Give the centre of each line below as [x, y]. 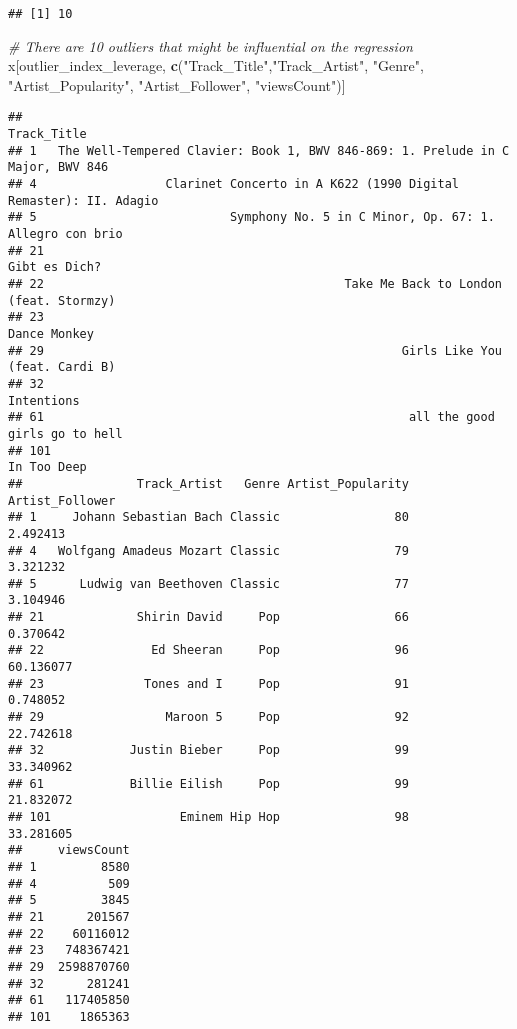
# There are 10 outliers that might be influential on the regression [210, 45]
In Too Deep [47, 467]
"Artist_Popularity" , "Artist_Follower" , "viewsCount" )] [177, 84]
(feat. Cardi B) [62, 367]
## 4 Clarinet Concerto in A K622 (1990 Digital [234, 184]
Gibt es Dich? [55, 267]
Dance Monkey [51, 333]
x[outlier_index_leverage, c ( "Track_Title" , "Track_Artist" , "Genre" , [216, 65]
